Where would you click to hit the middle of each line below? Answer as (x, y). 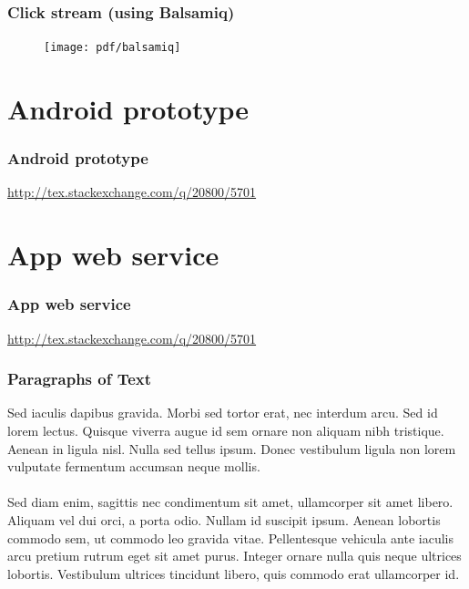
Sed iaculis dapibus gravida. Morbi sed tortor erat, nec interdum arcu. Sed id (223, 413)
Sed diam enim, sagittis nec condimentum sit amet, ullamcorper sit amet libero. (230, 502)
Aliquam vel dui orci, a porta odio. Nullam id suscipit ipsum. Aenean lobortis (224, 520)
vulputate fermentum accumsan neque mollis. (134, 466)
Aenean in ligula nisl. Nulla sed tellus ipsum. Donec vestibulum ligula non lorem (232, 448)
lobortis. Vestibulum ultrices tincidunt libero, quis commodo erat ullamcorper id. (234, 573)
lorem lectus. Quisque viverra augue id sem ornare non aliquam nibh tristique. (226, 431)
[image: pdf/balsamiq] (112, 48)
